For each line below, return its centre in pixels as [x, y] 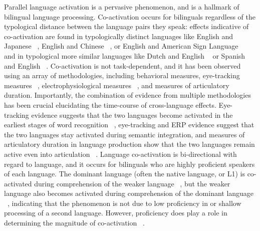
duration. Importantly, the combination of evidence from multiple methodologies [127, 95]
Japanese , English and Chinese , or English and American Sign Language [121, 46]
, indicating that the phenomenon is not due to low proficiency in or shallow [124, 203]
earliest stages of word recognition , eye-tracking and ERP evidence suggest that [129, 125]
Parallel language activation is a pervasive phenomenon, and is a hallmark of [122, 7]
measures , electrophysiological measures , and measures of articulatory [117, 85]
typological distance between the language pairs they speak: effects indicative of [126, 26]
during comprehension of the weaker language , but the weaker [132, 183]
